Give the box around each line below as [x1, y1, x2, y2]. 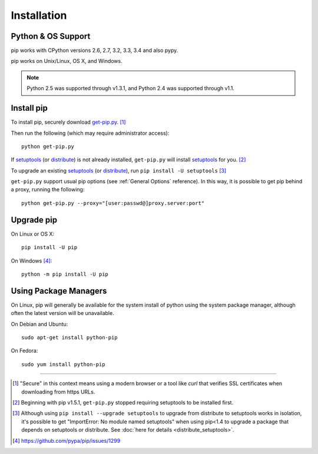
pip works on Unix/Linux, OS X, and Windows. [11, 58, 123, 65]
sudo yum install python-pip [21, 361, 105, 367]
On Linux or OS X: [11, 230, 55, 237]
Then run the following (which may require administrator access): [11, 130, 170, 137]
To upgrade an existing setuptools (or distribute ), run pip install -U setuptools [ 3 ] [11, 167, 227, 174]
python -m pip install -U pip [21, 271, 109, 277]
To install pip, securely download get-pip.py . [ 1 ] [11, 118, 126, 126]
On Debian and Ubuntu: [11, 320, 68, 327]
